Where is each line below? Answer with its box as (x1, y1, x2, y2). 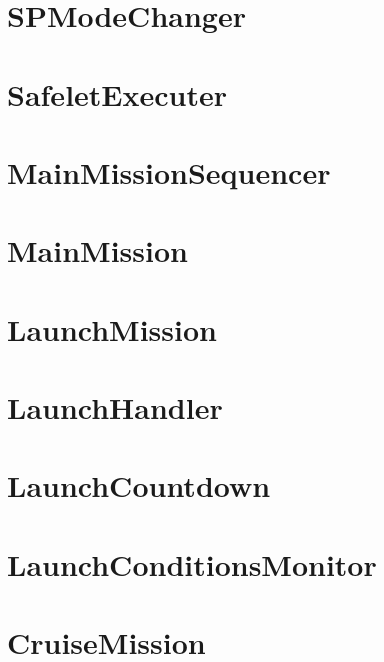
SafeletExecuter (7, 73, 227, 114)
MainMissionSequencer (7, 151, 331, 192)
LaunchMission (7, 308, 217, 349)
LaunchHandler (7, 387, 223, 428)
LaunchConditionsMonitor (7, 543, 377, 584)
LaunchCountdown (7, 465, 271, 506)
